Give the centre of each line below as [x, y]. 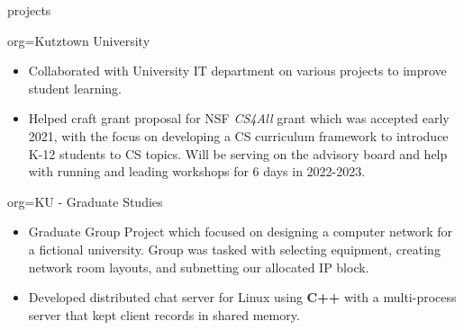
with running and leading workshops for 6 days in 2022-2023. [197, 171]
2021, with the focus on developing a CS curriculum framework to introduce [238, 135]
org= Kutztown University [79, 40]
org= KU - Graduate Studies [85, 201]
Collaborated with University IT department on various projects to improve [237, 71]
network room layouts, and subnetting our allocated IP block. [199, 267]
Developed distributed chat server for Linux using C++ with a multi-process [242, 297]
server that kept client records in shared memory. [164, 314]
